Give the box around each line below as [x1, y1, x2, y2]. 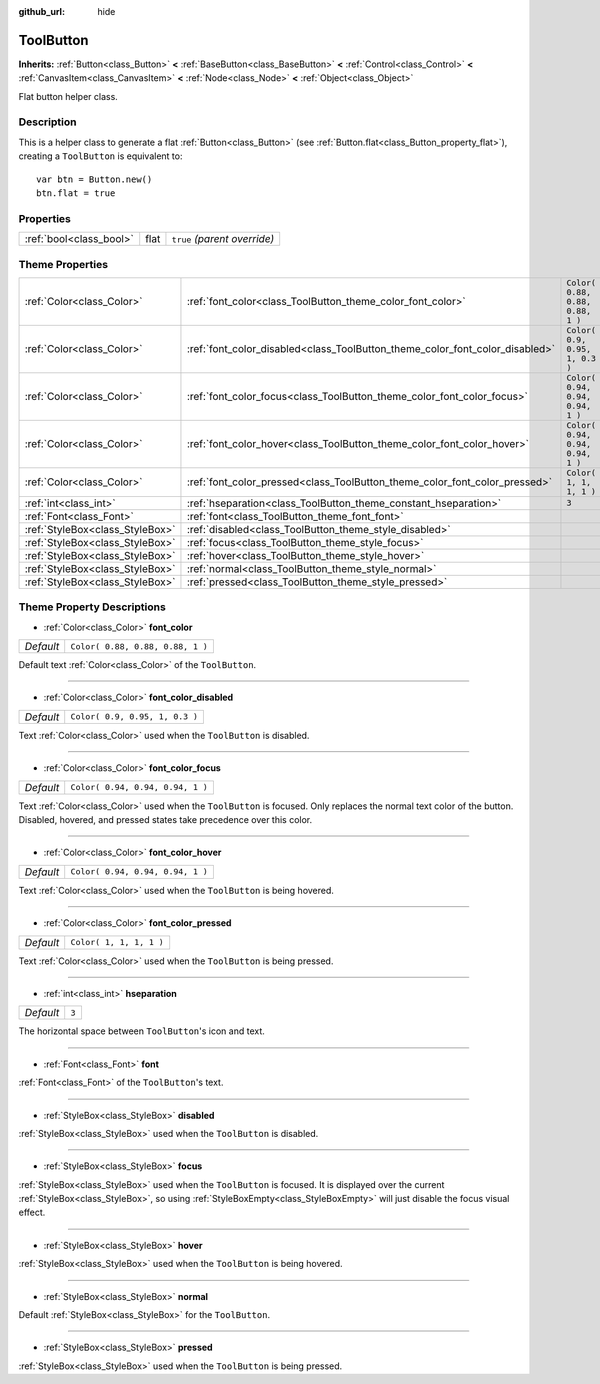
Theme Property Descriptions [18, 600, 167, 614]
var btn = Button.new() [36, 173, 153, 185]
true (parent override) [171, 232, 275, 246]
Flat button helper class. [18, 90, 119, 102]
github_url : [18, 6, 65, 17]
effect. [18, 1206, 46, 1219]
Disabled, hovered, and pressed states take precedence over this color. [18, 813, 313, 825]
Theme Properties [18, 257, 109, 271]
